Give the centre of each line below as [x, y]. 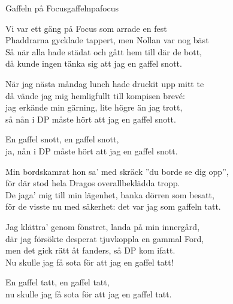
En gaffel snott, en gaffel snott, [62, 139]
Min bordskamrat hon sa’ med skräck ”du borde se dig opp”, [117, 171]
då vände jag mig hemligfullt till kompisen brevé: [95, 95]
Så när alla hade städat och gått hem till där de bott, [104, 51]
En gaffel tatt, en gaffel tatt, [58, 282]
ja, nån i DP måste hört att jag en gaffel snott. [92, 150]
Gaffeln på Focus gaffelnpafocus [62, 8]
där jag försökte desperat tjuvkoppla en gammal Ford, [105, 238]
